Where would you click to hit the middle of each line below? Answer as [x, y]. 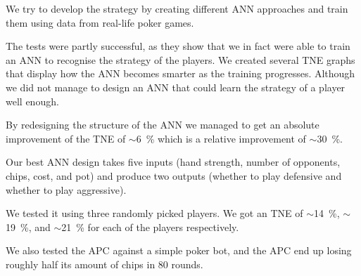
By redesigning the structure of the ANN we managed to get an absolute [163, 125]
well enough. [32, 101]
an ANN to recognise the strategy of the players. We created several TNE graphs [180, 59]
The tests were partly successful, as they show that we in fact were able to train [178, 46]
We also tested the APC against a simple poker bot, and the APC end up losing [179, 250]
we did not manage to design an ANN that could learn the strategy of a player [176, 87]
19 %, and [28, 226]
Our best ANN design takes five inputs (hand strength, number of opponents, [173, 162]
